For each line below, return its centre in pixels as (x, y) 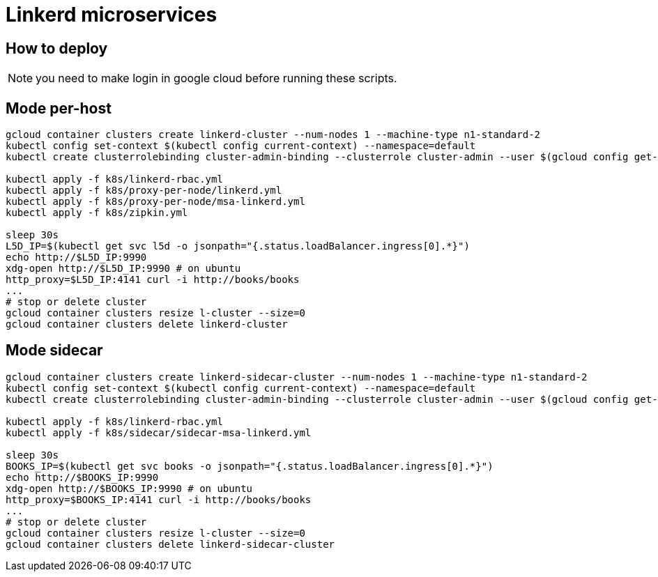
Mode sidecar (54, 351)
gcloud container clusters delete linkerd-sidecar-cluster (170, 544)
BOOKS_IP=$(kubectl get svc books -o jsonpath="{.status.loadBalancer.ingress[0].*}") (250, 466)
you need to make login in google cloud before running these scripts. (216, 78)
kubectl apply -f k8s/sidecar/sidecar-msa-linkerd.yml (159, 432)
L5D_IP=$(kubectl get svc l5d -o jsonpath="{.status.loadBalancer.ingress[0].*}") (238, 246)
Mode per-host (59, 108)
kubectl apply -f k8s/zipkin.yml (97, 213)
